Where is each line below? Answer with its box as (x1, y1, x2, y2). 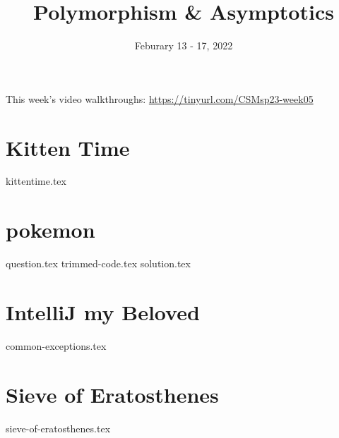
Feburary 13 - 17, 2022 (134, 38, 233, 53)
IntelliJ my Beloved (6, 297, 200, 326)
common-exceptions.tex (6, 338, 107, 353)
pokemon (6, 215, 95, 244)
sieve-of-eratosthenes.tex (6, 420, 111, 435)
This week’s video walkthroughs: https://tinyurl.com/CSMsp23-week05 (6, 91, 314, 106)
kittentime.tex (6, 174, 66, 188)
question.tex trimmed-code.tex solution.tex (6, 256, 191, 271)
